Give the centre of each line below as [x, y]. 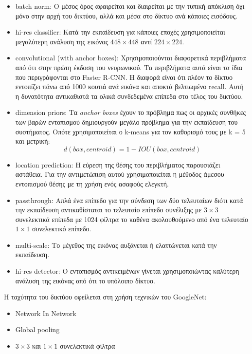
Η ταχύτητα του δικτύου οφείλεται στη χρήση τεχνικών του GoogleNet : [105, 297]
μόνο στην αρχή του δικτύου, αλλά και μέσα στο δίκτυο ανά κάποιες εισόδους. [126, 15]
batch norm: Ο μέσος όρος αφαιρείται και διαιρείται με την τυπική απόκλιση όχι [130, 6]
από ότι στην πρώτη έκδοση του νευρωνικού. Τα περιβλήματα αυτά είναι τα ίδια [129, 67]
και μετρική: [33, 141]
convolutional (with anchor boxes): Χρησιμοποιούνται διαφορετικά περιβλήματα [131, 58]
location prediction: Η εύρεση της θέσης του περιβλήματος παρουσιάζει [118, 164]
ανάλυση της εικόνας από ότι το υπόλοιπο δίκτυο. [85, 280]
